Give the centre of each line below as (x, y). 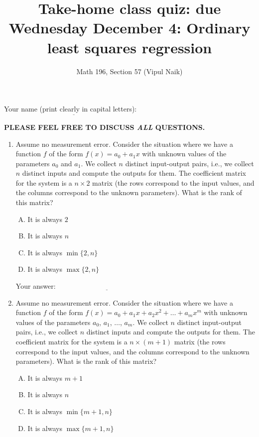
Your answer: (36, 286)
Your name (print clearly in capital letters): (70, 109)
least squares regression (129, 47)
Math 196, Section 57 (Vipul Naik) (129, 71)
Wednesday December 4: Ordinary (129, 28)
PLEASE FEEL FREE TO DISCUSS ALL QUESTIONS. (105, 127)
